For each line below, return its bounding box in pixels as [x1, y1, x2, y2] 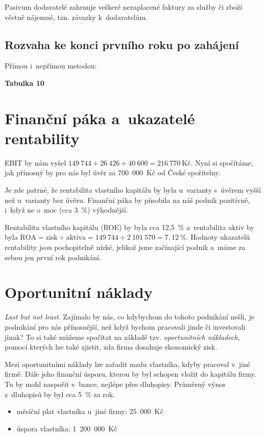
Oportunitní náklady [5, 282, 153, 303]
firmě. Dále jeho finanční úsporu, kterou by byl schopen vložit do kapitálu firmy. [5, 369, 256, 379]
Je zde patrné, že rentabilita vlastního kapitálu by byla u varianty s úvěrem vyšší [5, 185, 261, 195]
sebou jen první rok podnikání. [5, 251, 101, 262]
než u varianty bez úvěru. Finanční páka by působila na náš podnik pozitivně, [5, 194, 250, 205]
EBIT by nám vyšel [5, 157, 66, 168]
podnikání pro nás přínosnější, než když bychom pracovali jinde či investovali [5, 321, 246, 332]
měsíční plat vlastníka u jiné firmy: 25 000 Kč [16, 406, 163, 417]
